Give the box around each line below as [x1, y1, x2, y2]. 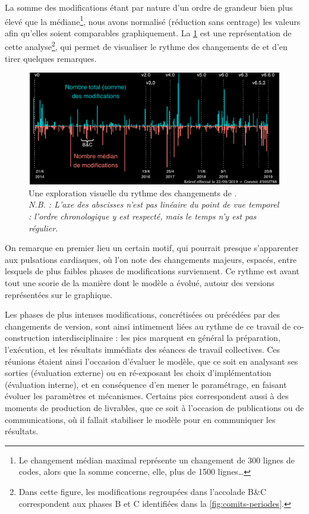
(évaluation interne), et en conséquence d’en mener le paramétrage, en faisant [5, 378, 287, 390]
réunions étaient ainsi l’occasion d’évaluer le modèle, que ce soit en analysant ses [5, 355, 298, 367]
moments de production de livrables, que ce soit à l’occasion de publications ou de [5, 401, 304, 413]
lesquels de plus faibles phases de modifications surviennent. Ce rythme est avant [5, 265, 299, 277]
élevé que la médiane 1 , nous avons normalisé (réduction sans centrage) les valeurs [5, 13, 301, 27]
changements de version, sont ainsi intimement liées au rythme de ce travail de [5, 319, 291, 332]
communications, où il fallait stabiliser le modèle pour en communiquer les [5, 413, 276, 425]
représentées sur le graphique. [5, 288, 112, 300]
